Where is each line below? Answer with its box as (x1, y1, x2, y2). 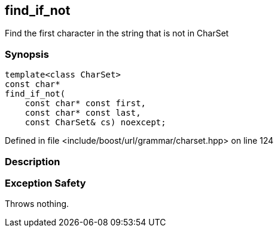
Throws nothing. (5, 199, 69, 209)
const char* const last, (25, 108, 141, 118)
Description (5, 155, 60, 168)
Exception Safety (5, 177, 86, 189)
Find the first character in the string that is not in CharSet (5, 28, 229, 39)
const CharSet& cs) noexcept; (25, 117, 166, 128)
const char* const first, (25, 98, 146, 109)
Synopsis (5, 48, 49, 60)
